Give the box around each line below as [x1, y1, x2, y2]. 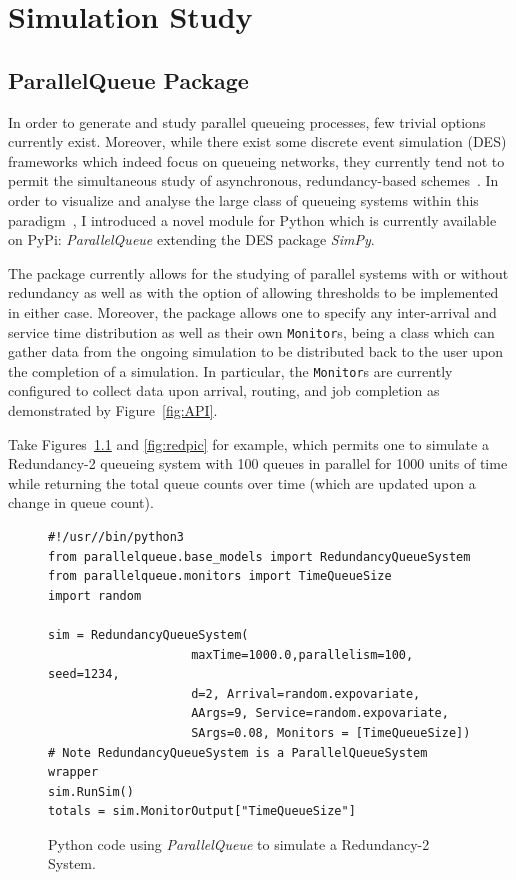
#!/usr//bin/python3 [48, 529, 185, 544]
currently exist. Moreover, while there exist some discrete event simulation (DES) [8, 131, 507, 152]
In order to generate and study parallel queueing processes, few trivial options [8, 111, 486, 132]
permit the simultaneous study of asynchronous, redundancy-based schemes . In [8, 170, 499, 191]
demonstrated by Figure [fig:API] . [8, 400, 218, 421]
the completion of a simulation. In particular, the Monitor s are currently [8, 360, 453, 381]
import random [48, 588, 142, 603]
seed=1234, [48, 667, 120, 682]
